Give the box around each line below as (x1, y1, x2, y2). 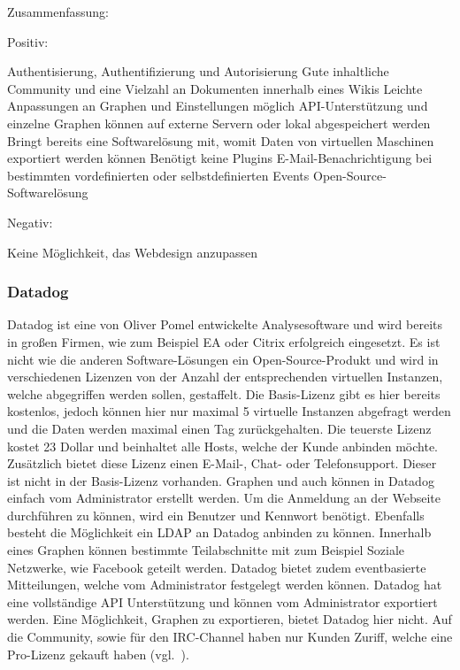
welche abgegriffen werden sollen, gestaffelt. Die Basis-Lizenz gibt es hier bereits (7, 384, 441, 403)
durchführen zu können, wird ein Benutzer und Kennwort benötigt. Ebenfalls (7, 505, 425, 524)
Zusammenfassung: (7, 3, 109, 20)
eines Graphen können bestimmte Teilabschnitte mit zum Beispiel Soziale (7, 541, 404, 559)
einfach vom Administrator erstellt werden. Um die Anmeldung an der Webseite (7, 489, 441, 507)
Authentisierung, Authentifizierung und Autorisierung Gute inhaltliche (7, 62, 389, 81)
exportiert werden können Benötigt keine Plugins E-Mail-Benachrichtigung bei (7, 149, 433, 167)
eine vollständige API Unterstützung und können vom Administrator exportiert (7, 592, 438, 611)
